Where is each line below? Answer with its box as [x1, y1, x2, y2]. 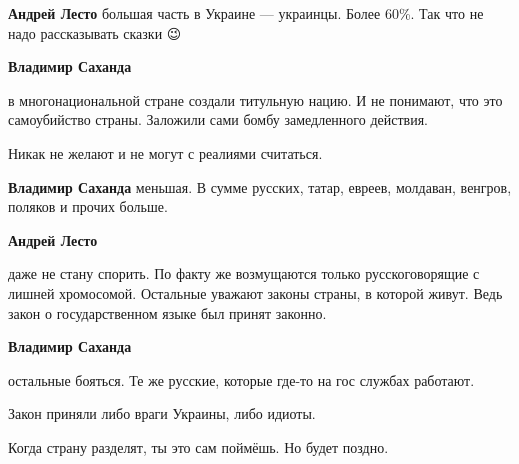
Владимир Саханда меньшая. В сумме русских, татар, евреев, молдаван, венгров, [8, 176, 512, 197]
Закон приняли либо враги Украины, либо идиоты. [8, 403, 316, 424]
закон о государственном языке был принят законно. [8, 302, 327, 323]
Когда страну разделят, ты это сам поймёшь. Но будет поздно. [8, 436, 389, 457]
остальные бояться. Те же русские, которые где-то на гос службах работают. [8, 369, 475, 390]
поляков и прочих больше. [8, 196, 168, 217]
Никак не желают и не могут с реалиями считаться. [8, 142, 323, 163]
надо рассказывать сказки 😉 [8, 22, 182, 43]
